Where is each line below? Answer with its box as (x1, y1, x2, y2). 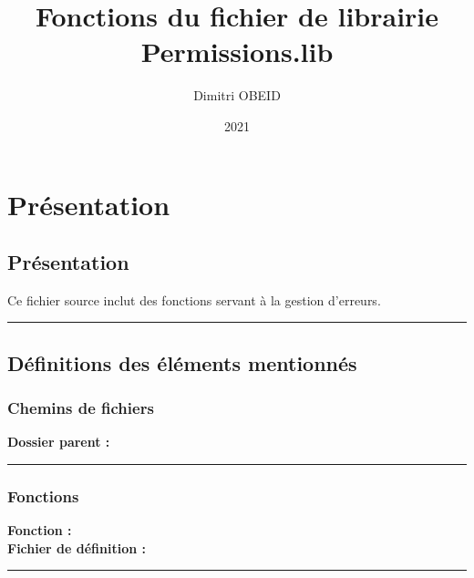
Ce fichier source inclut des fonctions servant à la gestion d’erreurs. (7, 290, 381, 309)
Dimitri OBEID (193, 86, 281, 105)
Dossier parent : (7, 432, 110, 451)
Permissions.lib (140, 33, 334, 70)
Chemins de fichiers (7, 397, 154, 419)
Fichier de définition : (7, 538, 147, 557)
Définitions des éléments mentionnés (7, 348, 357, 377)
